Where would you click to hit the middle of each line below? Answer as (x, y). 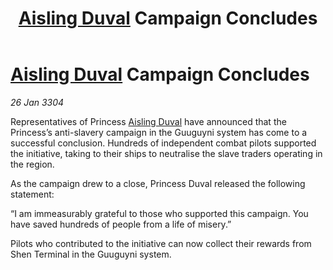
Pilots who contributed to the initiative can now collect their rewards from (161, 243)
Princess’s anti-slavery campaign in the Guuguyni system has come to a (159, 132)
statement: (32, 194)
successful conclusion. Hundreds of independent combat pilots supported (163, 143)
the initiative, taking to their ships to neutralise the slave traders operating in (166, 153)
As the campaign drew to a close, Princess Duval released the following (158, 183)
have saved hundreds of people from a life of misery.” (121, 224)
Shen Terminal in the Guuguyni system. (91, 254)
